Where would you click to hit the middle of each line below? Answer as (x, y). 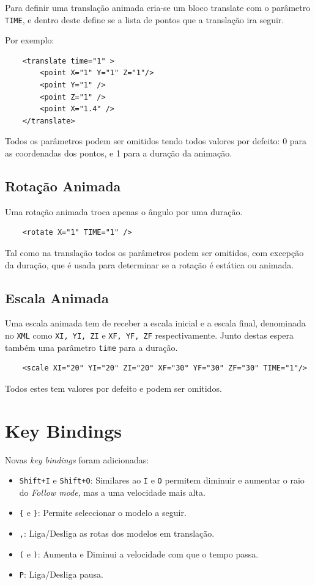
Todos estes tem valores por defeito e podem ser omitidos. (113, 388)
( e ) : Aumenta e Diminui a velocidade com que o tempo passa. (139, 554)
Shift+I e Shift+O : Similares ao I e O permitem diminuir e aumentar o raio (162, 480)
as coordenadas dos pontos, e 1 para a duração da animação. (119, 153)
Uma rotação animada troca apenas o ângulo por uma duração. (124, 211)
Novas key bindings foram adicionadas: (77, 459)
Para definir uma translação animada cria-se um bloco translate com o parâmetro (158, 7)
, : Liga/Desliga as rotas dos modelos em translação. (117, 533)
